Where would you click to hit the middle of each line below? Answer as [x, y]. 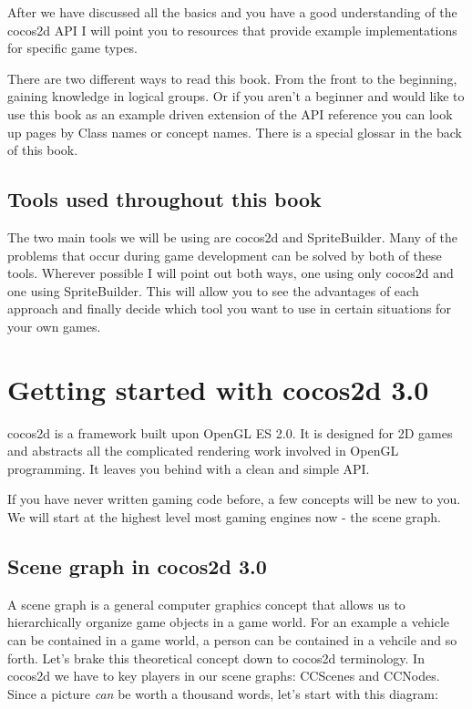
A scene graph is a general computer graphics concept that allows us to [206, 604]
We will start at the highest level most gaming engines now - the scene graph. [225, 517]
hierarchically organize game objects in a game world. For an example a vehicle [228, 622]
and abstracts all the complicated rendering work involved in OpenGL [203, 451]
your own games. [54, 326]
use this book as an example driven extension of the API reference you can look [230, 113]
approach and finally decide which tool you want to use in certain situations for [229, 308]
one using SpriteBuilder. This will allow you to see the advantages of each [213, 290]
